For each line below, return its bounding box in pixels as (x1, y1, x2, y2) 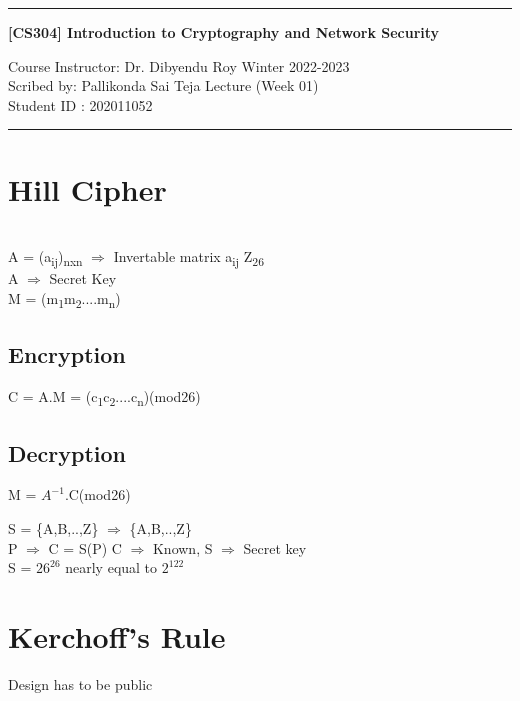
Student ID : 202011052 (8, 94, 153, 115)
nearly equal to (65, 557, 158, 578)
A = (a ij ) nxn (8, 246, 83, 269)
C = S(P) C (48, 537, 122, 558)
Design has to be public (8, 673, 153, 694)
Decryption (8, 437, 127, 468)
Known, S (152, 537, 213, 558)
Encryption (8, 339, 126, 370)
